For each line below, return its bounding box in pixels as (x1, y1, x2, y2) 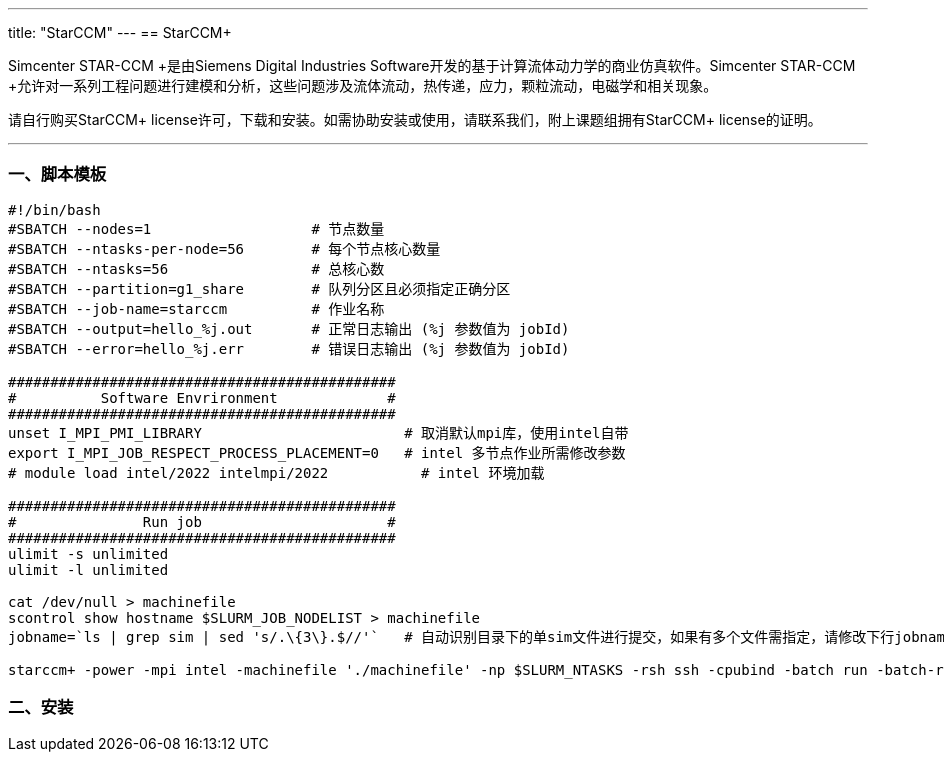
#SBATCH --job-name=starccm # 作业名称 (8, 300, 385, 317)
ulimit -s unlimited (8, 545, 169, 562)
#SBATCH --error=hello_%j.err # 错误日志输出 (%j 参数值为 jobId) (8, 340, 570, 357)
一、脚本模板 (8, 164, 107, 185)
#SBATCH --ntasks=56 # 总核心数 (8, 260, 385, 277)
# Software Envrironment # (8, 389, 396, 406)
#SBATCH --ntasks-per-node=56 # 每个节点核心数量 (8, 240, 441, 257)
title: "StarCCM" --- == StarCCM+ (8, 24, 232, 41)
